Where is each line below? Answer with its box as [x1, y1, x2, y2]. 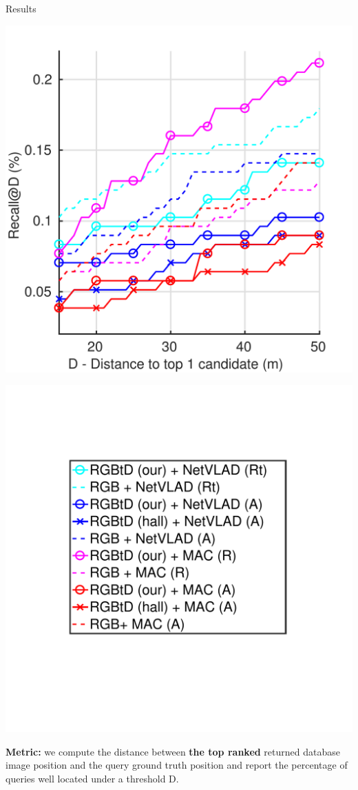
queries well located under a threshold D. [6, 771, 179, 785]
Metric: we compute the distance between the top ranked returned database [6, 744, 340, 758]
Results [6, 1, 36, 15]
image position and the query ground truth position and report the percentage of [6, 758, 348, 772]
